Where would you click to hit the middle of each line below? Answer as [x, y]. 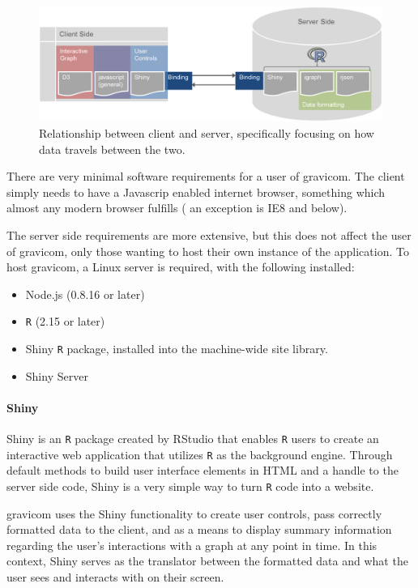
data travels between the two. [112, 149]
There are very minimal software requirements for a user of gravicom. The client [206, 176]
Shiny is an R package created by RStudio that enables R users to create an [193, 439]
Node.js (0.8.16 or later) [85, 294]
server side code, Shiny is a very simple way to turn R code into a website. [190, 486]
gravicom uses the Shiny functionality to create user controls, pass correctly [194, 513]
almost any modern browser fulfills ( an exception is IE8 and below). [177, 208]
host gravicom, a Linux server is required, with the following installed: [181, 267]
